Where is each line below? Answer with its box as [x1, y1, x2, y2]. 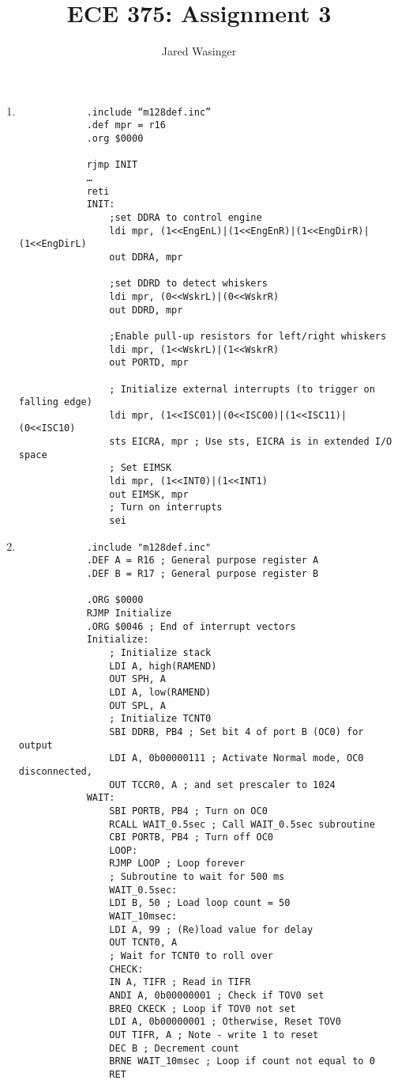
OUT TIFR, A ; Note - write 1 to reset [109, 1029, 319, 1040]
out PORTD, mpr [109, 357, 189, 369]
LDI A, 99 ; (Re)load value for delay [109, 923, 314, 935]
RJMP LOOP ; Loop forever [109, 858, 246, 870]
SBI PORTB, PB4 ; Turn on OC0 [109, 805, 268, 817]
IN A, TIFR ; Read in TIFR [109, 976, 251, 988]
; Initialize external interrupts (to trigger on [109, 383, 375, 395]
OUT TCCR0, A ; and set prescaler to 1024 [109, 779, 336, 790]
